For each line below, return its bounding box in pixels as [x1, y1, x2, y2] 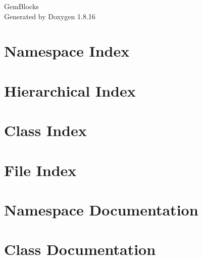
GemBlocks [4, 1, 39, 11]
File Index [4, 159, 77, 180]
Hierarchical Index [4, 80, 136, 101]
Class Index [4, 120, 87, 141]
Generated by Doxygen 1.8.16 [4, 11, 95, 21]
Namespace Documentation [4, 199, 198, 220]
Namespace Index [4, 40, 130, 61]
